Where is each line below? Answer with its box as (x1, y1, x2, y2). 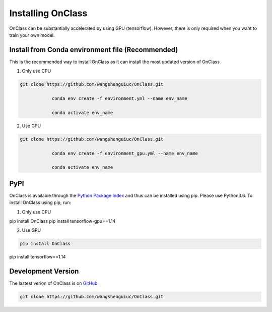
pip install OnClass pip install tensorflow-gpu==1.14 (9, 218, 116, 224)
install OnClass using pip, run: (9, 199, 72, 205)
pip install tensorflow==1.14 (9, 254, 66, 260)
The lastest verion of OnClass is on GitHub (9, 280, 98, 286)
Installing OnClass (9, 8, 88, 19)
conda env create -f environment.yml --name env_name (51, 96, 187, 101)
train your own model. (9, 32, 55, 38)
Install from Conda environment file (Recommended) (9, 45, 178, 54)
